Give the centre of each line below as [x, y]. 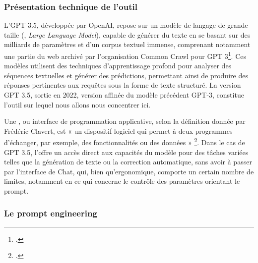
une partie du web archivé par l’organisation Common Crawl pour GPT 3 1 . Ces [125, 55]
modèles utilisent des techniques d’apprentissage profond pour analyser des [118, 66]
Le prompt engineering [51, 213]
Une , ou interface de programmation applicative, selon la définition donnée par [125, 121]
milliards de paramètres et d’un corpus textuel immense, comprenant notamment [127, 44]
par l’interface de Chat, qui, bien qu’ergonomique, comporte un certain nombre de [129, 171]
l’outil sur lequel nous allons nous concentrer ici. [77, 104]
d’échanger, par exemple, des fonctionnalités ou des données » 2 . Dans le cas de [125, 142]
